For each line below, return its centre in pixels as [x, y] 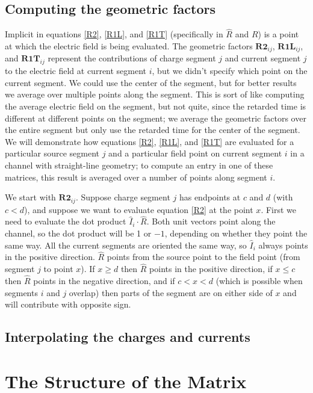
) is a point [278, 34]
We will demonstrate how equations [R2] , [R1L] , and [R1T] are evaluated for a [150, 141]
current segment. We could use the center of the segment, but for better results [151, 82]
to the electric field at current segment [76, 71]
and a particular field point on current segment [195, 153]
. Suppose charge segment [123, 197]
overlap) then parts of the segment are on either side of [171, 292]
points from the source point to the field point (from [203, 257]
